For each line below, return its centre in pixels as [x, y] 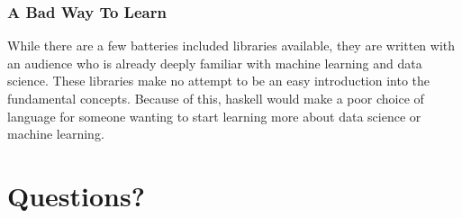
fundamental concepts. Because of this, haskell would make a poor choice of [216, 98]
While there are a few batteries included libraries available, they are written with [231, 45]
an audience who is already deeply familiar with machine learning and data [215, 63]
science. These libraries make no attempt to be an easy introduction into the [218, 81]
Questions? [76, 195]
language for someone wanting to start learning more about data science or [214, 116]
